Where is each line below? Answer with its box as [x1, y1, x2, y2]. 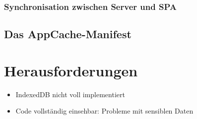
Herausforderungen [4, 60, 138, 80]
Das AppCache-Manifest [4, 26, 131, 42]
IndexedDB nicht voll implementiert [15, 89, 125, 99]
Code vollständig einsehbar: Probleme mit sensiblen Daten [15, 106, 194, 116]
